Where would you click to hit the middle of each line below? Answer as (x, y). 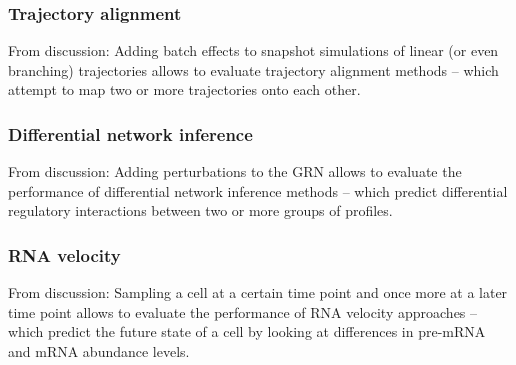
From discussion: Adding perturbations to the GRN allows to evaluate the (235, 171)
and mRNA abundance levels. (99, 351)
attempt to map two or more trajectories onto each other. (184, 89)
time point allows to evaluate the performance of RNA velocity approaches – (243, 311)
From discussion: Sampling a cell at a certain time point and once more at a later (258, 292)
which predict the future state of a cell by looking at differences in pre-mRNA (247, 331)
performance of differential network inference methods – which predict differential (258, 190)
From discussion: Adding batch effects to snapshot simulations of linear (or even (253, 50)
